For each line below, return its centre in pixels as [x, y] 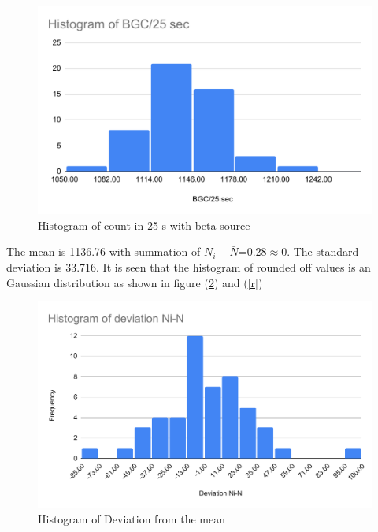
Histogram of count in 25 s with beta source [144, 225]
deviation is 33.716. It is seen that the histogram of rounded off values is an [189, 266]
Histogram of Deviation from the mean [132, 518]
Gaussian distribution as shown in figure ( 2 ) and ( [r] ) [135, 282]
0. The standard [320, 251]
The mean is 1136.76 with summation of [104, 251]
